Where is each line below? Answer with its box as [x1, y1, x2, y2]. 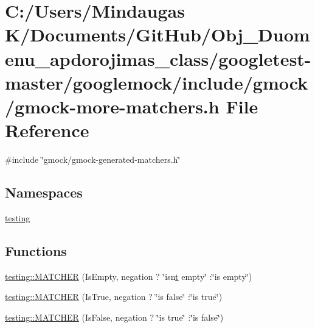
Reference [5, 118, 89, 143]
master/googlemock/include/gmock [5, 70, 308, 94]
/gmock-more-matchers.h [5, 93, 220, 118]
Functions [5, 241, 67, 260]
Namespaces [5, 183, 83, 202]
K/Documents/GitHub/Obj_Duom [5, 22, 310, 47]
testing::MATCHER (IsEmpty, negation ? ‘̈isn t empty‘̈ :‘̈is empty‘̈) [5, 269, 252, 282]
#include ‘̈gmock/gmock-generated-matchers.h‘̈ [5, 153, 181, 166]
